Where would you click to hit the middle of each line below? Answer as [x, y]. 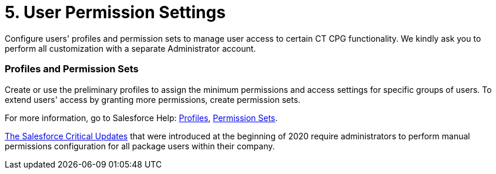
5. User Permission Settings [115, 12]
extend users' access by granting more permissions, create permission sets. [153, 99]
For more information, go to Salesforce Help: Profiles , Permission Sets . [141, 118]
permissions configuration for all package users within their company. [140, 146]
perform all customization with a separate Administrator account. [130, 48]
